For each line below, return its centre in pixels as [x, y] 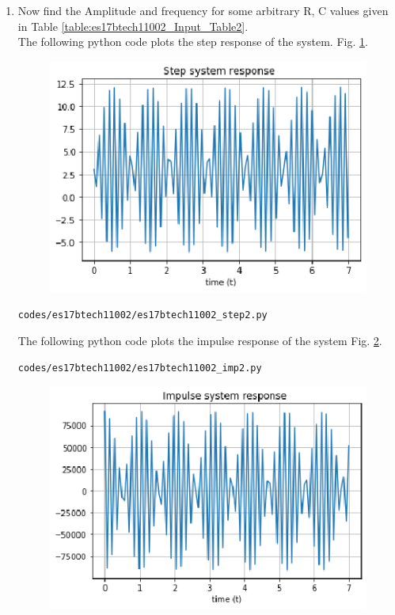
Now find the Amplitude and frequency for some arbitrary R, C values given [203, 10]
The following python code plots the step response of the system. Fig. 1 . [193, 42]
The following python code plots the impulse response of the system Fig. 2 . [200, 341]
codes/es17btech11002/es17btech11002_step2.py [142, 315]
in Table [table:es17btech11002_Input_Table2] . [133, 26]
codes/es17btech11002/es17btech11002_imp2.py [140, 368]
